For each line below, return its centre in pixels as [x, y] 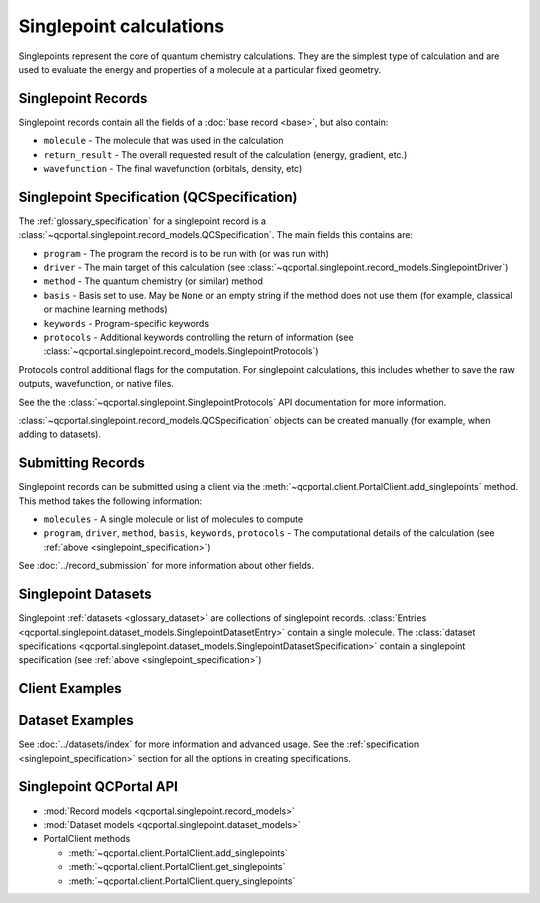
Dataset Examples [76, 720]
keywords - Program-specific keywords [126, 323]
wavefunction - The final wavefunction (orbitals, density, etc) [173, 169]
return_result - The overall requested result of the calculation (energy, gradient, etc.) [225, 154]
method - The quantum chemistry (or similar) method [153, 281]
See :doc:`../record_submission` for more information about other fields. [166, 566]
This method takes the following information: [110, 501]
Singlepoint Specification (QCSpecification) [158, 196]
